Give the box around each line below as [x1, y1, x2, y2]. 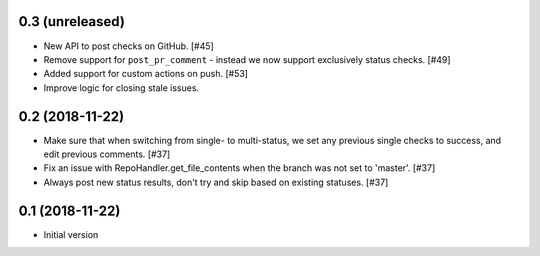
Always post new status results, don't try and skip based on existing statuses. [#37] [43, 176, 389, 188]
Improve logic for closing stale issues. [43, 81, 200, 94]
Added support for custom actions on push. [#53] [43, 68, 249, 80]
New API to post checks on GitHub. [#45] [43, 40, 214, 52]
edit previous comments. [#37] [43, 148, 171, 160]
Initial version [43, 228, 99, 240]
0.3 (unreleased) [18, 13, 125, 30]
